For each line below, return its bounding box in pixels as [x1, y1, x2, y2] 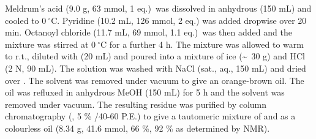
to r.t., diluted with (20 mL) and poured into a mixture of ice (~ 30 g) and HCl [5, 50, 305, 62]
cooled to [5, 13, 39, 26]
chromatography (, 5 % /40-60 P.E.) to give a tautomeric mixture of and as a [5, 110, 296, 122]
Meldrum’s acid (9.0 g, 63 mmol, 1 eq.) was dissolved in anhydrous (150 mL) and [5, 2, 312, 14]
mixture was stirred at [5, 37, 89, 50]
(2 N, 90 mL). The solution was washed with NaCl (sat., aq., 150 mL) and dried [5, 61, 306, 74]
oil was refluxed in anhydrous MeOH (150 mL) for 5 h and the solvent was [5, 86, 285, 99]
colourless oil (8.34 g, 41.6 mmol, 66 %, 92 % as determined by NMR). [5, 121, 270, 134]
